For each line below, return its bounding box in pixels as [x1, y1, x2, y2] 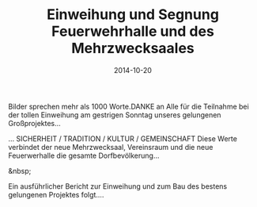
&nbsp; [8, 166, 32, 175]
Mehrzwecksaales [70, 40, 195, 57]
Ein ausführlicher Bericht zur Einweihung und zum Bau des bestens [8, 181, 228, 191]
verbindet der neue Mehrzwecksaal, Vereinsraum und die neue [8, 142, 214, 151]
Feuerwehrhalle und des [51, 22, 215, 40]
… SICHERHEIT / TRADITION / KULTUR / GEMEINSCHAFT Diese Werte [8, 133, 237, 144]
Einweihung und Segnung [46, 6, 220, 24]
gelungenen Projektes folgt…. [8, 190, 104, 199]
